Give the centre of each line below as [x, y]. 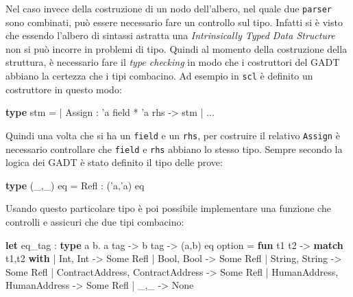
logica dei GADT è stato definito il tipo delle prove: [114, 162]
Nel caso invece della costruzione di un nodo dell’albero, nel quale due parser [169, 8]
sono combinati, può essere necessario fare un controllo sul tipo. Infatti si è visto [174, 22]
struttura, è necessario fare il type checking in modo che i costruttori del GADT [173, 62]
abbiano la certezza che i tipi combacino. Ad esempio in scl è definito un [159, 76]
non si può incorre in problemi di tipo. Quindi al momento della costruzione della [176, 48]
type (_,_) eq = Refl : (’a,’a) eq [75, 185]
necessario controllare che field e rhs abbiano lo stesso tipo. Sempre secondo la [174, 148]
